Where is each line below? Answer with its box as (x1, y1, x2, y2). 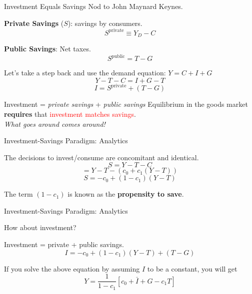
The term (4, 189, 33, 199)
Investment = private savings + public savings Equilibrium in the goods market (4, 99, 248, 109)
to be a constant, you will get (147, 263, 237, 274)
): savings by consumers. (67, 17, 142, 28)
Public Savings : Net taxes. (4, 43, 91, 54)
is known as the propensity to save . (67, 189, 184, 199)
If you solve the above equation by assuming (4, 263, 140, 274)
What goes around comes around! (4, 118, 105, 129)
